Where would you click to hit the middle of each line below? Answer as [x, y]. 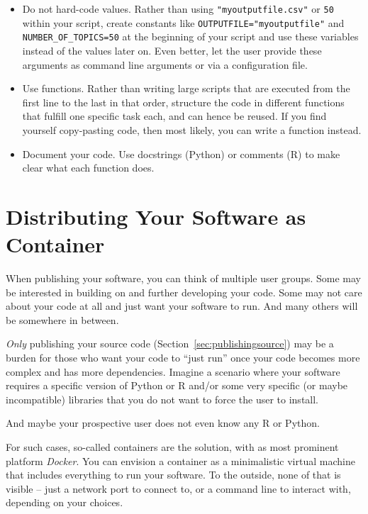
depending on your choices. [65, 502]
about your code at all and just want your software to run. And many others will [182, 306]
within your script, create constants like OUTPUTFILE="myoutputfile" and [183, 22]
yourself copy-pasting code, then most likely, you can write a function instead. [192, 129]
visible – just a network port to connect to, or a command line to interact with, [178, 488]
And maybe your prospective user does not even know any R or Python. [163, 423]
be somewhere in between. [62, 319]
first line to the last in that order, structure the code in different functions [183, 102]
